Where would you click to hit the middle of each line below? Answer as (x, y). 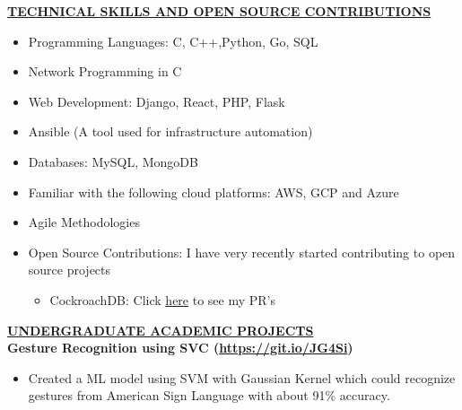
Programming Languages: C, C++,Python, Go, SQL (173, 41)
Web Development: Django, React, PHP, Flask (157, 101)
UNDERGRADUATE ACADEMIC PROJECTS (161, 330)
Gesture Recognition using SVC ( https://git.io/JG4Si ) (180, 348)
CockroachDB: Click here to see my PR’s (163, 299)
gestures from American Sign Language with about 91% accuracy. (209, 395)
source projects (70, 270)
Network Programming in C (105, 71)
